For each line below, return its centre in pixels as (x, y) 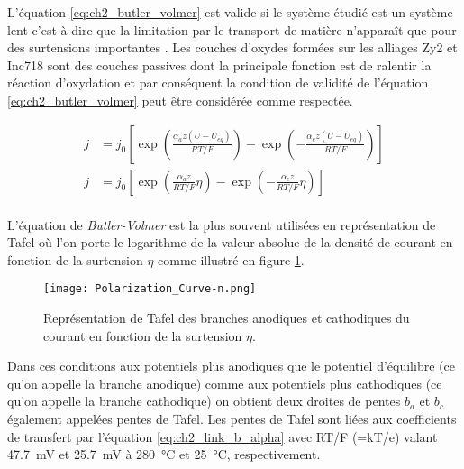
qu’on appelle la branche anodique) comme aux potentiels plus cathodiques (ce (225, 383)
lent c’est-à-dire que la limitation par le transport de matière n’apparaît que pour (232, 29)
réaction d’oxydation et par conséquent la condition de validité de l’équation (218, 83)
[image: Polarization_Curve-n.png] (150, 289)
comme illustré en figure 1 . (231, 259)
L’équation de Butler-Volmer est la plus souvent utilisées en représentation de (222, 224)
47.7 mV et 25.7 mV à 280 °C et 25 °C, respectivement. (164, 454)
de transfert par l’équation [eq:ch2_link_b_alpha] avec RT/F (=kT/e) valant (223, 436)
